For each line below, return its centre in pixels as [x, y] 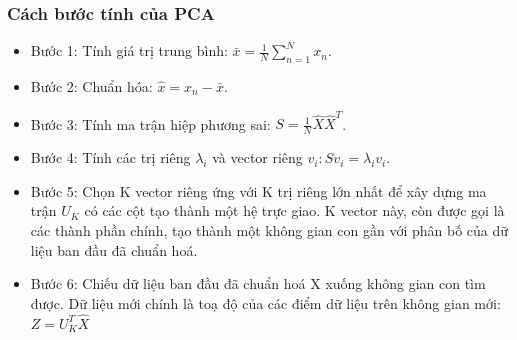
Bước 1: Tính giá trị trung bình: [129, 50]
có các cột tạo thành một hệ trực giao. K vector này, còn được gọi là [294, 210]
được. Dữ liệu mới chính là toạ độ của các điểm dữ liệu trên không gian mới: [265, 302]
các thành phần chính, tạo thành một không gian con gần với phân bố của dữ [269, 229]
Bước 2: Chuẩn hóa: [91, 86]
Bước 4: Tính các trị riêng [110, 157]
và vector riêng [257, 157]
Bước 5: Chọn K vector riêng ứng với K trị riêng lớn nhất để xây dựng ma [258, 190]
